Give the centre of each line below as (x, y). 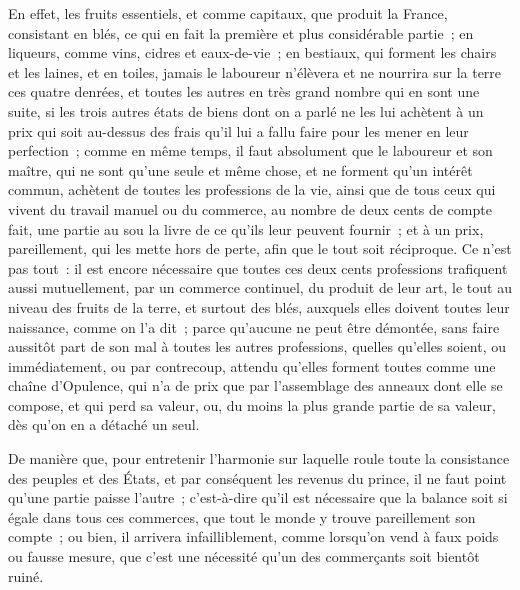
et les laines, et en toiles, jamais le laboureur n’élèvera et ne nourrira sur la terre (255, 71)
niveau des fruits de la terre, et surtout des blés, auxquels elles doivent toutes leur (259, 306)
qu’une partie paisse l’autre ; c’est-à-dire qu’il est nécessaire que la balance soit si (258, 497)
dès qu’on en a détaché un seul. (104, 424)
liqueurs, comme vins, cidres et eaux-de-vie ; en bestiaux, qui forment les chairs (252, 52)
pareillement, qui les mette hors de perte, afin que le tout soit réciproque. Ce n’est (260, 248)
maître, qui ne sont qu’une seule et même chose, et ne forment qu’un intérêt (240, 169)
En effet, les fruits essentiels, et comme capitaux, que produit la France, (228, 13)
